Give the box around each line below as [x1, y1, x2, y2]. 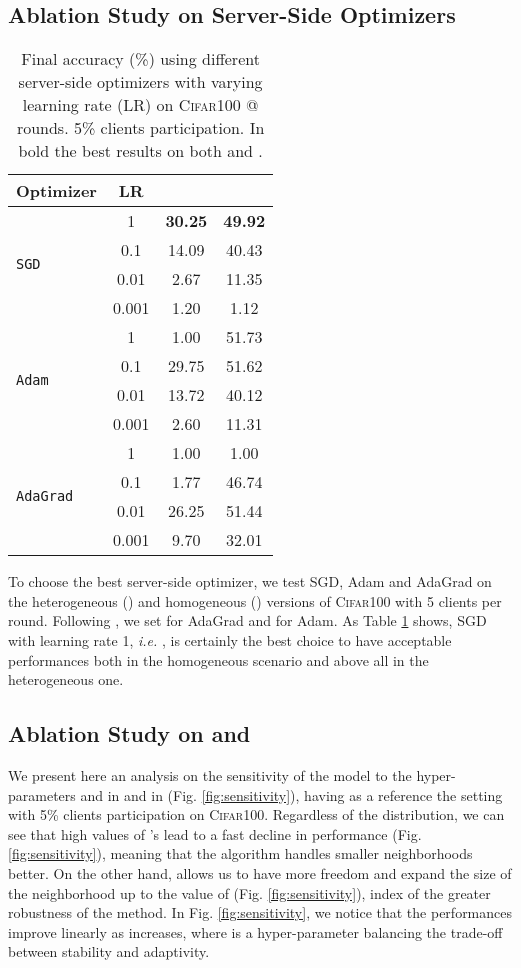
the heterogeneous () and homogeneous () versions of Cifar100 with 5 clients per [8, 590, 502, 611]
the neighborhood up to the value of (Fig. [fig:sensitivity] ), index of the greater [8, 882, 491, 903]
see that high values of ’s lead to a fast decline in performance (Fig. [8, 823, 422, 844]
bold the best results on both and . [18, 139, 263, 163]
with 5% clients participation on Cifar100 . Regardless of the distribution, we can [8, 804, 505, 825]
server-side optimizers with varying [18, 70, 263, 94]
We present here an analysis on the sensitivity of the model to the [8, 764, 412, 785]
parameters [8, 784, 76, 805]
